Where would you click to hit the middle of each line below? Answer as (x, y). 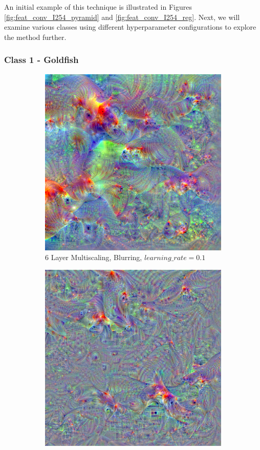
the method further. (35, 37)
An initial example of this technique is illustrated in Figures (98, 7)
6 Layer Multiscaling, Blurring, (94, 257)
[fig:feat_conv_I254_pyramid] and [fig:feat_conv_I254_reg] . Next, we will (122, 17)
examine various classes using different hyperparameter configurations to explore (130, 27)
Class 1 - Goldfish (41, 60)
